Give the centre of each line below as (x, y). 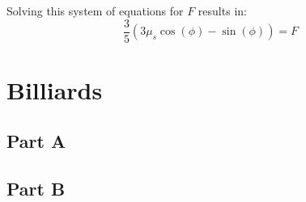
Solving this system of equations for (95, 11)
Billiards (55, 89)
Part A (36, 141)
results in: (222, 11)
